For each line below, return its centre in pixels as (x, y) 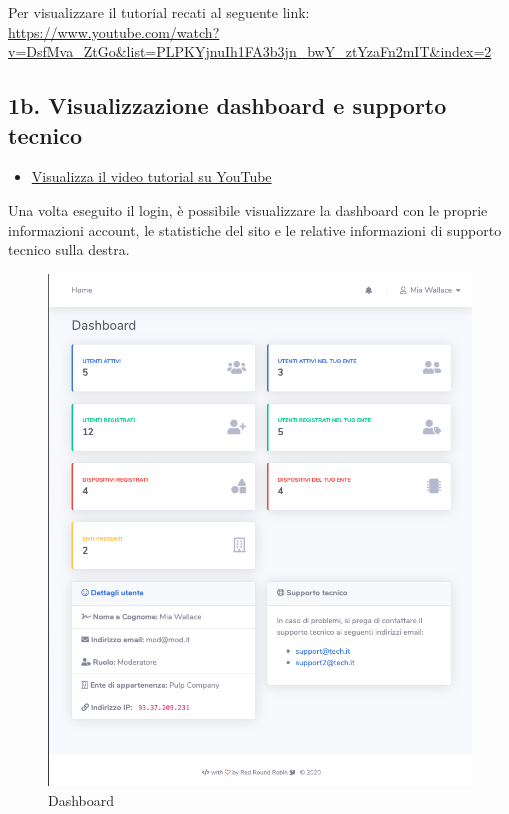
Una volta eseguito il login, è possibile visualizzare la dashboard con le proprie (248, 209)
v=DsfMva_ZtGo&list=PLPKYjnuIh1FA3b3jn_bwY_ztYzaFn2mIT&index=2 (250, 51)
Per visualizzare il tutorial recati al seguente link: (159, 12)
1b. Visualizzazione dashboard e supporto (227, 105)
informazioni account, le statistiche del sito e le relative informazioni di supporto (255, 229)
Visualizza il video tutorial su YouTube (151, 176)
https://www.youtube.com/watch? (114, 31)
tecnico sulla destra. (69, 249)
